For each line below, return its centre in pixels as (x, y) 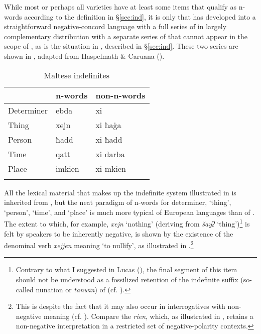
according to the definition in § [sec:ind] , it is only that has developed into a (140, 16)
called (25, 289)
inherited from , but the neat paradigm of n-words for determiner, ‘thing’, (118, 202)
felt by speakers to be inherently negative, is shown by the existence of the (119, 233)
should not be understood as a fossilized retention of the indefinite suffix (127, 280)
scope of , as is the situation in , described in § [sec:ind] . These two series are (121, 46)
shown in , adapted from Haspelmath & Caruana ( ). (84, 55)
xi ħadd (109, 139)
